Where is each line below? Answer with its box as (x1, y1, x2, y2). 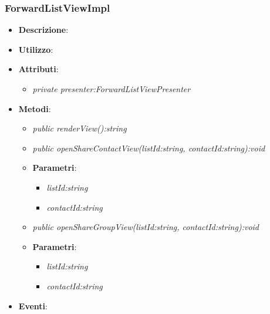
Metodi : (18, 102, 51, 114)
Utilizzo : (18, 43, 53, 55)
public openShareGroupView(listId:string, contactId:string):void (32, 221, 259, 233)
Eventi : (18, 299, 48, 312)
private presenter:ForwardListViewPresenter (32, 83, 191, 94)
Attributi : (18, 63, 59, 75)
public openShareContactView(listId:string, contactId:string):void (32, 141, 265, 154)
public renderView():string (32, 122, 127, 134)
